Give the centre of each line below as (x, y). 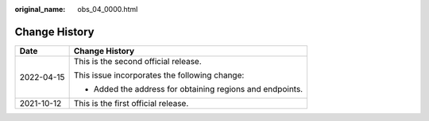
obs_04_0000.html (108, 9)
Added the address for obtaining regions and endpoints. (198, 89)
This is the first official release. (131, 103)
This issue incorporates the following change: (159, 75)
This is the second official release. (137, 61)
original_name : (40, 9)
